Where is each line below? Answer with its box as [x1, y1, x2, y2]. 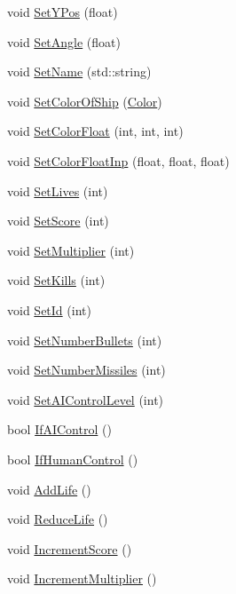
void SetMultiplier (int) [7, 241, 135, 259]
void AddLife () [7, 479, 91, 498]
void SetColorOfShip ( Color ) [7, 91, 162, 110]
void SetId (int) [7, 300, 91, 319]
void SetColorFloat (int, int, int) [7, 122, 184, 140]
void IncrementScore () [7, 539, 132, 558]
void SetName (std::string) [7, 62, 152, 81]
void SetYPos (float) [7, 3, 118, 20]
